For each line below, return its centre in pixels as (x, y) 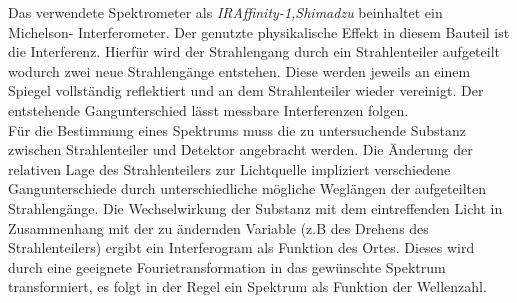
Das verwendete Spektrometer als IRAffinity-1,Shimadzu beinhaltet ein (225, 12)
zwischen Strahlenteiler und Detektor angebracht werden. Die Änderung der (240, 149)
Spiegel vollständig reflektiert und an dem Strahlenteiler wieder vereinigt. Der (246, 90)
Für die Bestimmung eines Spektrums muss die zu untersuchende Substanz (237, 129)
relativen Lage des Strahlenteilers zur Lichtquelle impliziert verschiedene (229, 168)
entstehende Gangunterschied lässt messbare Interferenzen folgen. (208, 109)
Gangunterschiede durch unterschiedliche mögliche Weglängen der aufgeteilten (247, 188)
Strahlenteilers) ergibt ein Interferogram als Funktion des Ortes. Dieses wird (241, 247)
